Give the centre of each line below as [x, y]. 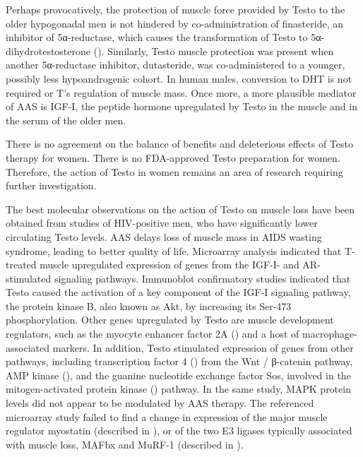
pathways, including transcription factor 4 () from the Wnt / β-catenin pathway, [179, 361]
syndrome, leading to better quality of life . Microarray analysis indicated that [174, 250]
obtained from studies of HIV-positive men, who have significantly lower [162, 223]
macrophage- [330, 334]
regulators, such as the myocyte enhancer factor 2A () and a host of [153, 334]
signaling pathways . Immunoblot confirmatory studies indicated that [202, 278]
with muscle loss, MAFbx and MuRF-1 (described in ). [125, 444]
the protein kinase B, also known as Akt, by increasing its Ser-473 [149, 305]
